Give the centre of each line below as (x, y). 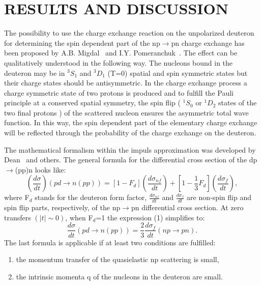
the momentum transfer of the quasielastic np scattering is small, (118, 259)
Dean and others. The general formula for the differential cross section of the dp (131, 160)
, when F (79, 217)
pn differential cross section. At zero (187, 207)
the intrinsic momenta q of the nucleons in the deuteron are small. (119, 276)
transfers (18, 217)
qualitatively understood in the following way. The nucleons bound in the (119, 62)
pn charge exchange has (208, 42)
